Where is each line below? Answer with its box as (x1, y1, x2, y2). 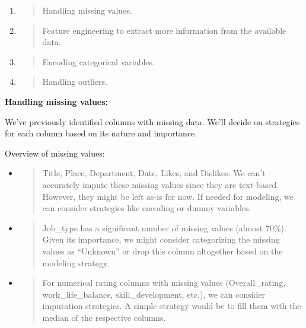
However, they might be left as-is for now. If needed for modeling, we (42, 190, 294, 202)
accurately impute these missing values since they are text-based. (42, 178, 279, 190)
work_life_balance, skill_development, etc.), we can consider (42, 288, 266, 300)
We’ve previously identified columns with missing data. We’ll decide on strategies (5, 115, 300, 128)
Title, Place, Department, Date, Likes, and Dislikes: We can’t (42, 167, 266, 179)
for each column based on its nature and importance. (5, 127, 197, 139)
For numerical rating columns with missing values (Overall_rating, (42, 276, 286, 289)
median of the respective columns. (42, 311, 166, 323)
